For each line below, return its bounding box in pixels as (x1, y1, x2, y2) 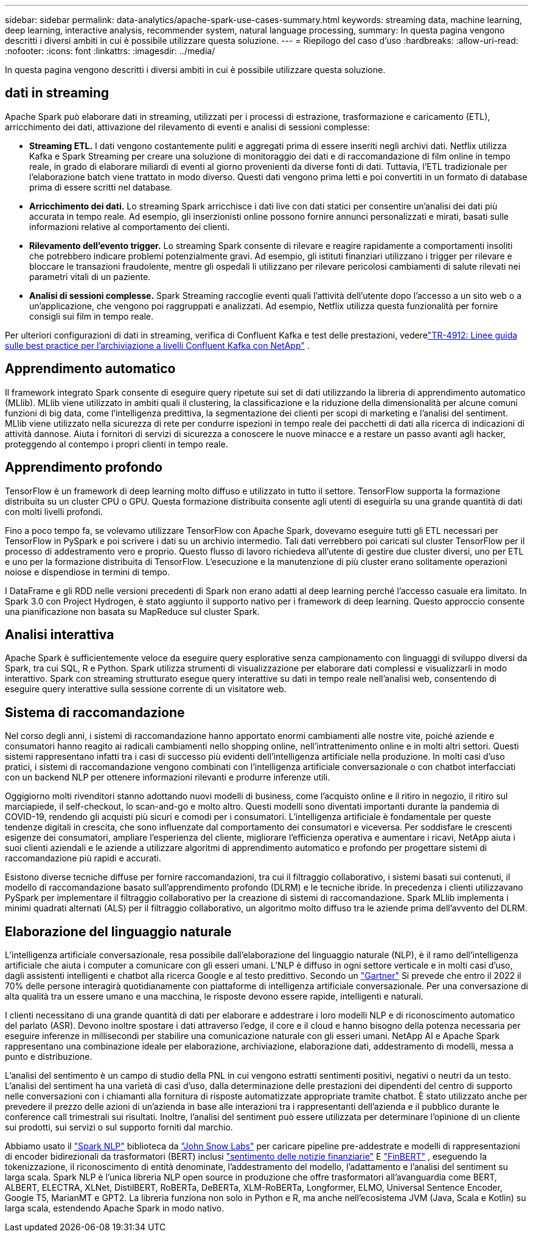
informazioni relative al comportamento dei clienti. (29, 221, 230, 232)
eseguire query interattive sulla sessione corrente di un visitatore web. (5, 684, 287, 695)
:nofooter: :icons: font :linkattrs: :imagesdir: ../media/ (5, 46, 215, 56)
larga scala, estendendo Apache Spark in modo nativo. (5, 1203, 225, 1214)
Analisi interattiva (5, 626, 114, 642)
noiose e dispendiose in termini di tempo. (5, 566, 170, 577)
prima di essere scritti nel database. (29, 181, 173, 192)
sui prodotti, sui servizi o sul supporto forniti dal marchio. (5, 1122, 233, 1133)
